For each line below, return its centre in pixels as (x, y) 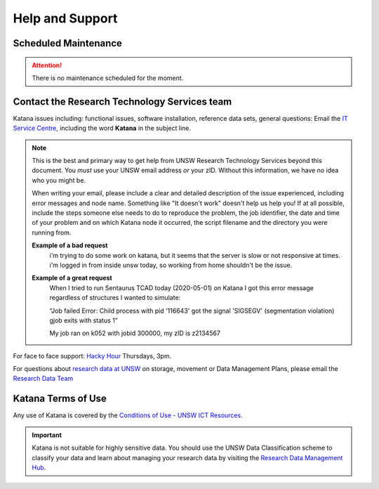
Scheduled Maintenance (68, 43)
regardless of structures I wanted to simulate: (115, 298)
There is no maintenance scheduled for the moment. (108, 78)
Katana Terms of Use (60, 399)
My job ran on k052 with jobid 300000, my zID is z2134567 (135, 333)
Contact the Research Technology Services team (122, 102)
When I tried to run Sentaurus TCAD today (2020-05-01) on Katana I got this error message (181, 287)
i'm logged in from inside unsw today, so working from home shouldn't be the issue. (171, 265)
